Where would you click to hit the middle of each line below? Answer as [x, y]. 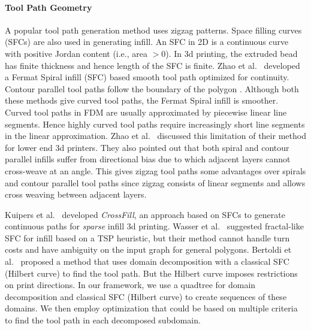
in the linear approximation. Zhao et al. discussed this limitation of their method [155, 136]
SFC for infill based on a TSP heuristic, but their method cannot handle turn [147, 237]
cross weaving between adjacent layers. [76, 194]
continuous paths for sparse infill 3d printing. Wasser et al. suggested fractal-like [154, 226]
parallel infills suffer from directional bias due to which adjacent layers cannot [148, 159]
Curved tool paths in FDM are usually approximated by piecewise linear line [146, 112]
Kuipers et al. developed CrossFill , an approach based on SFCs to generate [145, 214]
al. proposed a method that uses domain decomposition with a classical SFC [147, 261]
